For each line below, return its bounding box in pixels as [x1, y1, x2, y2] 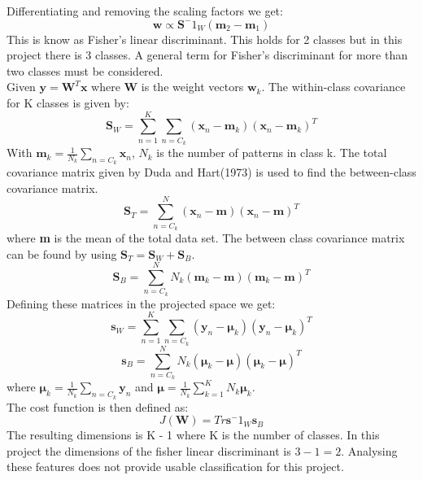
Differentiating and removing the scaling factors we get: [7, 2, 283, 19]
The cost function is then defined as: [7, 398, 189, 415]
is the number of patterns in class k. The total [156, 144, 387, 161]
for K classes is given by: [7, 94, 129, 111]
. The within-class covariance [261, 78, 406, 95]
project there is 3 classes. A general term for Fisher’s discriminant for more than [7, 46, 408, 63]
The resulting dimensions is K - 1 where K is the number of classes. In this [7, 426, 380, 443]
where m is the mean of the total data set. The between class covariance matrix [7, 229, 405, 247]
